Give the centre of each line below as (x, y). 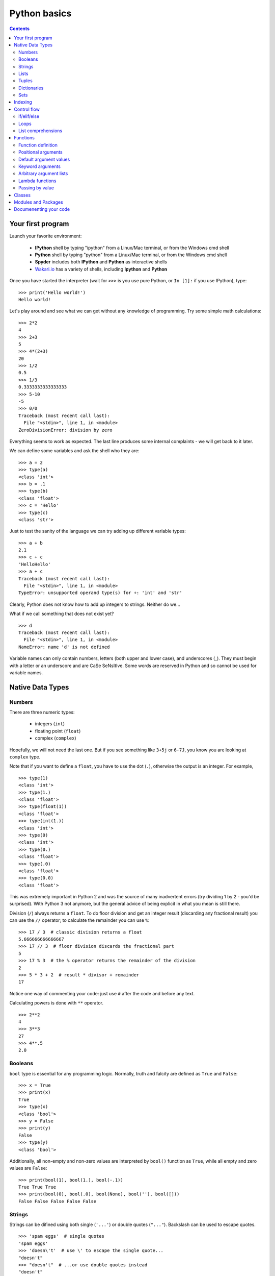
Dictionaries (31, 88)
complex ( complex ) (56, 738)
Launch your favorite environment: (46, 236)
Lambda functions (37, 181)
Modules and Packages (38, 202)
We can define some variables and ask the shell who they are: (74, 451)
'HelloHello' (35, 564)
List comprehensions (40, 131)
